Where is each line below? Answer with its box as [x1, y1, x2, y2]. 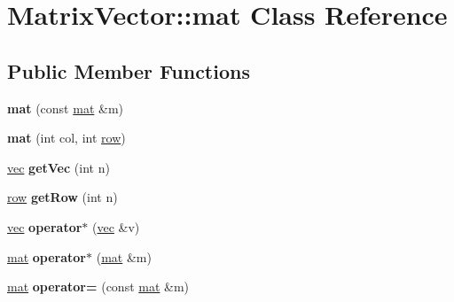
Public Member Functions [7, 57, 250, 84]
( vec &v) [92, 217, 140, 236]
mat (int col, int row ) [7, 128, 126, 147]
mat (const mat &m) [7, 98, 124, 117]
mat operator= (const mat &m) [7, 277, 190, 296]
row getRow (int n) [7, 188, 118, 206]
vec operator [7, 217, 82, 236]
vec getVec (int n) [7, 158, 110, 176]
